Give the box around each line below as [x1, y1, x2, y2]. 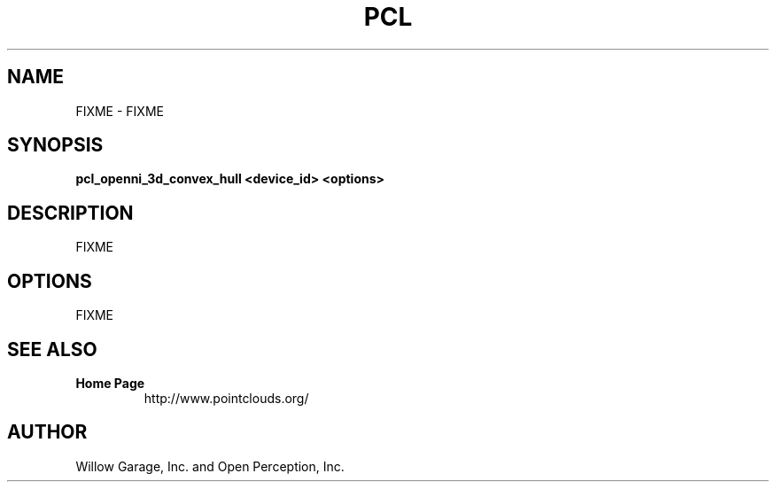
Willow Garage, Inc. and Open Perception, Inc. [75, 458, 345, 474]
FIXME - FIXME [75, 103, 164, 119]
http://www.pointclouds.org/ [144, 390, 309, 406]
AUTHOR [7, 421, 88, 444]
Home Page [75, 375, 145, 391]
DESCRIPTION [7, 201, 134, 224]
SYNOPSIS [7, 134, 104, 157]
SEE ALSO [7, 338, 97, 361]
